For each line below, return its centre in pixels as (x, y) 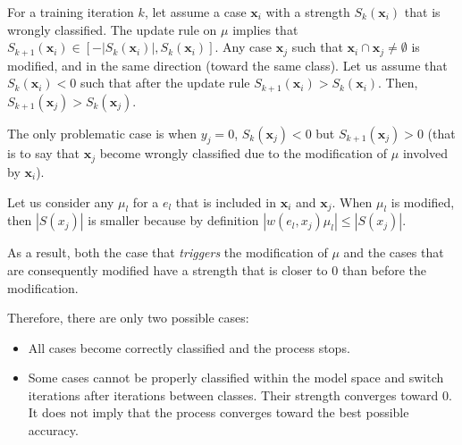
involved (425, 153)
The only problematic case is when (102, 133)
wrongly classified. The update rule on (112, 29)
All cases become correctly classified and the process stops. (189, 347)
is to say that (44, 153)
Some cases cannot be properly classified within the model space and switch (236, 378)
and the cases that (394, 252)
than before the (384, 269)
